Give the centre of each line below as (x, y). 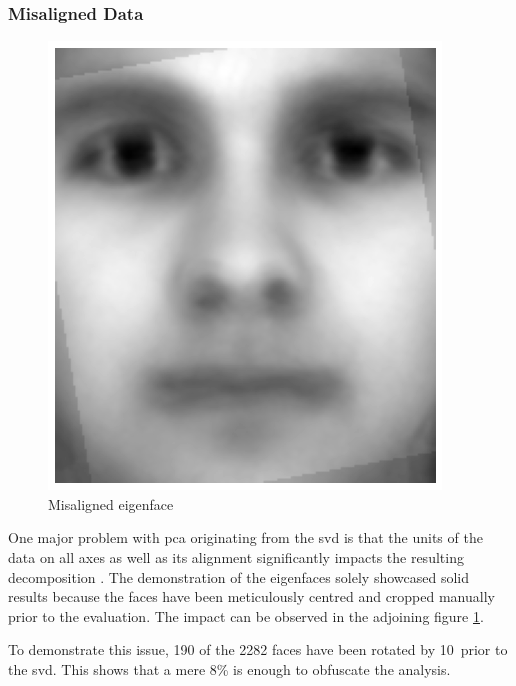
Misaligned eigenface (111, 503)
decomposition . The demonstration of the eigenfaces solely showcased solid (238, 576)
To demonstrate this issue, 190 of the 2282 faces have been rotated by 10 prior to (258, 649)
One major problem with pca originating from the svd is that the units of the (245, 537)
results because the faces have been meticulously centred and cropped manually (251, 596)
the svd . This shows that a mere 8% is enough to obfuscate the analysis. (229, 668)
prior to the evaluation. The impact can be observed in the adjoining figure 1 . (246, 615)
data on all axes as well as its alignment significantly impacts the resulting (236, 557)
